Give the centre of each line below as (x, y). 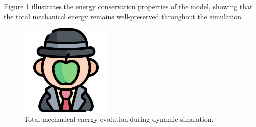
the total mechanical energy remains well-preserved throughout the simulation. (124, 16)
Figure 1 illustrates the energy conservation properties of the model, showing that (128, 6)
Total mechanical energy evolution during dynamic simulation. (119, 119)
